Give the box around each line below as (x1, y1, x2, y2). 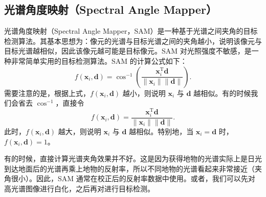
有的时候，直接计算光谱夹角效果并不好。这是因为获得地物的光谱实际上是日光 (4, 153, 262, 164)
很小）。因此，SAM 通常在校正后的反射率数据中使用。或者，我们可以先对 (11, 173, 255, 184)
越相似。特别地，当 (129, 126, 194, 137)
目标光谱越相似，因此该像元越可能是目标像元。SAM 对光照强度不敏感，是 (4, 45, 252, 56)
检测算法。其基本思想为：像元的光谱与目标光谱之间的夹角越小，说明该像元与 (4, 35, 262, 46)
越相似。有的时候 (193, 87, 251, 98)
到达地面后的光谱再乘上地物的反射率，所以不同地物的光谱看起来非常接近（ (4, 163, 255, 174)
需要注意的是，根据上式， (4, 87, 90, 98)
